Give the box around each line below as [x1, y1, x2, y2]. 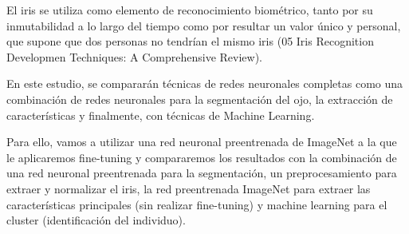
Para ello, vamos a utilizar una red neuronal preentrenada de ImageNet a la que [6, 133, 397, 150]
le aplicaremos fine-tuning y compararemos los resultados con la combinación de [6, 149, 397, 165]
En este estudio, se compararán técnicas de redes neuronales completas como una [6, 75, 403, 92]
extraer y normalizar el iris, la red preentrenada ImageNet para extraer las [6, 180, 371, 196]
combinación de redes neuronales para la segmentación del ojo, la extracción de [6, 90, 393, 107]
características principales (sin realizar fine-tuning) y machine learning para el [6, 196, 387, 212]
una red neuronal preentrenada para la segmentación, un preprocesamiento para [6, 165, 397, 181]
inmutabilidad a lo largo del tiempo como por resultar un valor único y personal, [6, 17, 401, 34]
